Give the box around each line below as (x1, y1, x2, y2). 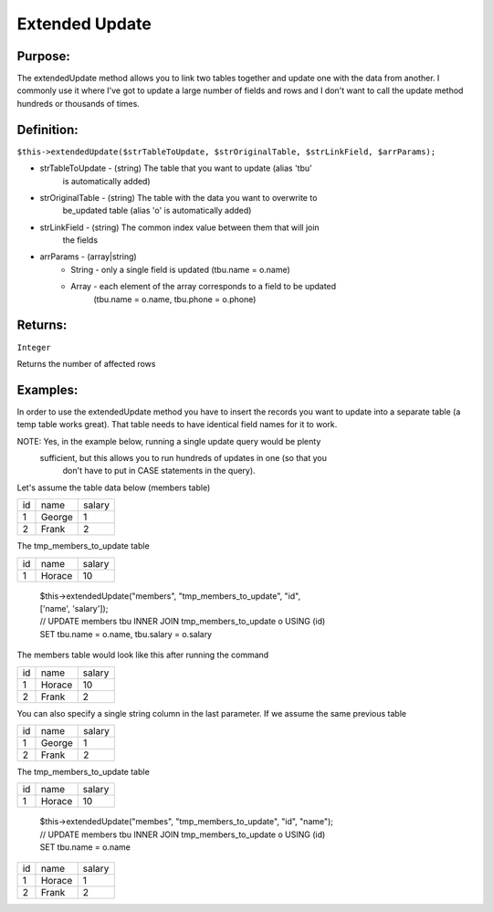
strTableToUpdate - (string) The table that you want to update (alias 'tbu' (39, 162, 312, 173)
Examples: (16, 382, 79, 397)
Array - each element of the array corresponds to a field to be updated (70, 281, 337, 292)
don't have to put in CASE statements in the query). (62, 466, 256, 477)
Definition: (16, 121, 79, 137)
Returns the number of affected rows (16, 358, 156, 369)
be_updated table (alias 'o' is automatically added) (62, 205, 252, 216)
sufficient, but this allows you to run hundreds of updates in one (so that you (39, 453, 328, 464)
